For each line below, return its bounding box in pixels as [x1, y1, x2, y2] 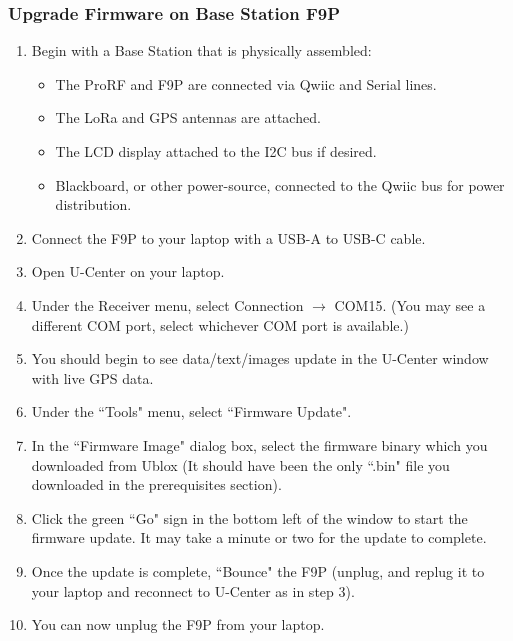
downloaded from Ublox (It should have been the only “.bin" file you [31, 454, 450, 475]
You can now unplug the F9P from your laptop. [31, 614, 325, 635]
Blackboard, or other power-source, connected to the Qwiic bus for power [55, 174, 505, 195]
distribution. [55, 194, 132, 215]
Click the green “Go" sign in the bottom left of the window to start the [31, 507, 468, 528]
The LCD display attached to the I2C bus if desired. [55, 141, 377, 161]
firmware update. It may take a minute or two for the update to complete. [31, 527, 487, 548]
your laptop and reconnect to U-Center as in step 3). [31, 580, 355, 601]
